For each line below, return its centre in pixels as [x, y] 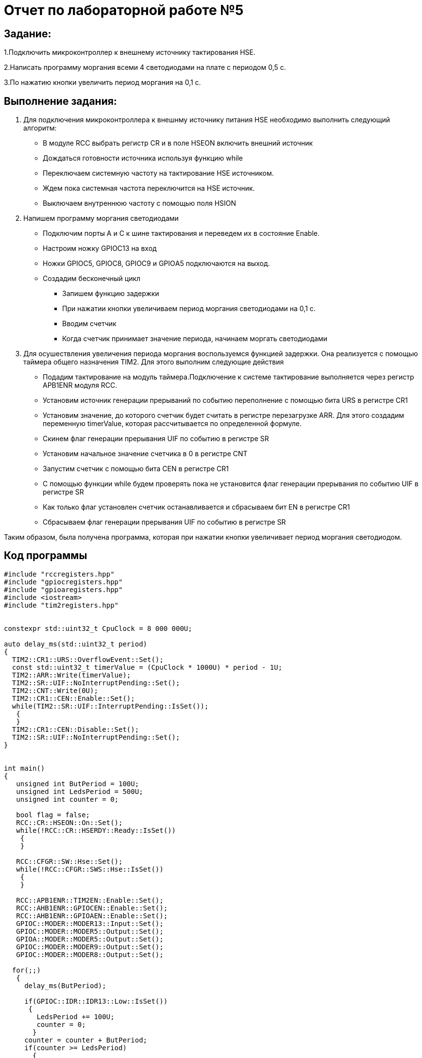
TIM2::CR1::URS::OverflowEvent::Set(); [88, 659]
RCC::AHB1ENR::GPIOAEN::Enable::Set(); [92, 916]
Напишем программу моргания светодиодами [101, 218]
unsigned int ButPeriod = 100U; [78, 784]
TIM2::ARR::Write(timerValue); [71, 675]
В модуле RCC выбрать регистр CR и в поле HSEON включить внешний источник [178, 143]
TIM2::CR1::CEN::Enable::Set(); [73, 698]
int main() [25, 768]
